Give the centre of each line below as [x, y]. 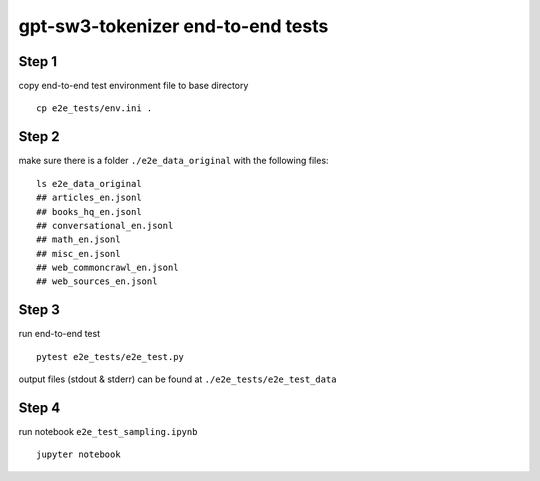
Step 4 [39, 407]
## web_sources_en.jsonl [97, 281]
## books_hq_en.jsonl [89, 211]
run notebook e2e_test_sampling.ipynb [108, 432]
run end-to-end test [59, 334]
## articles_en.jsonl [89, 198]
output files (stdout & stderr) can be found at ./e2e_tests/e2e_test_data [177, 379]
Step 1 [38, 61]
